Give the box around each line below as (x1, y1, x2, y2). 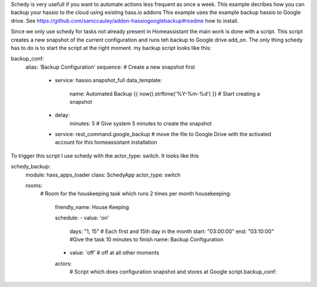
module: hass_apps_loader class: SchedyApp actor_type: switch (25, 171, 181, 178)
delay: (55, 112, 70, 119)
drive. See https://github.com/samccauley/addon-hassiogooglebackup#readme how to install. (11, 17, 239, 24)
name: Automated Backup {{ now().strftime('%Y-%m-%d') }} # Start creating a (69, 90, 261, 97)
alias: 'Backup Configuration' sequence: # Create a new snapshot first (25, 63, 195, 70)
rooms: (25, 182, 43, 189)
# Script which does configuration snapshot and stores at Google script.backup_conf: (69, 268, 277, 275)
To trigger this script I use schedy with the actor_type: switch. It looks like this (11, 152, 199, 159)
